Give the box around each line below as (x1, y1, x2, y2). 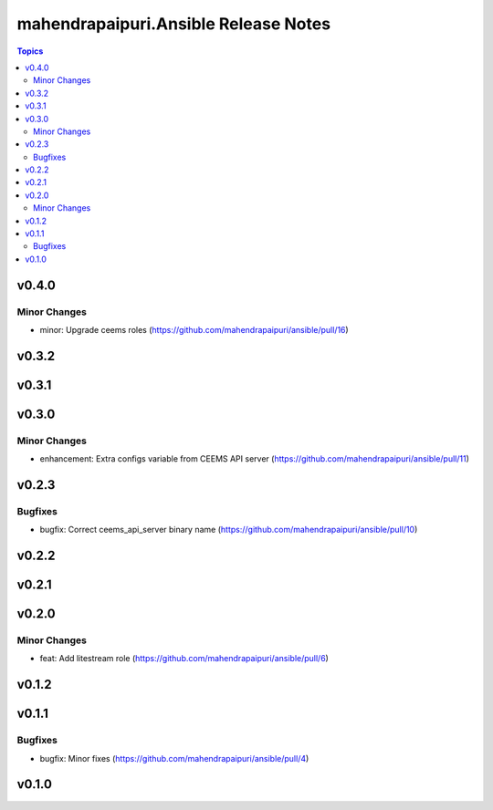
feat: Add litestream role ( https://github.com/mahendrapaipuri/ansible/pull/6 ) (39, 653, 329, 664)
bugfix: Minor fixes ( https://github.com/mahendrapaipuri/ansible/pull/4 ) (39, 753, 309, 763)
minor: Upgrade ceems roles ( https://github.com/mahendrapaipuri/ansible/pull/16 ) (39, 324, 349, 335)
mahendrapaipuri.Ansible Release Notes (16, 14, 331, 34)
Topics (16, 46, 44, 57)
